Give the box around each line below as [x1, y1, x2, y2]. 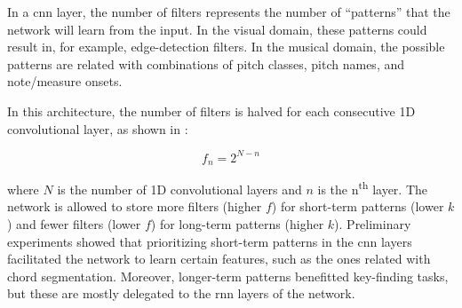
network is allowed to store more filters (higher [7, 197, 262, 216]
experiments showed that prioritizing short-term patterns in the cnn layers [7, 232, 412, 250]
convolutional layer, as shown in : [7, 119, 188, 138]
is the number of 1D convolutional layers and [57, 179, 302, 198]
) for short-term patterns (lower [271, 197, 444, 216]
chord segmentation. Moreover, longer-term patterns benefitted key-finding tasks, [7, 266, 449, 285]
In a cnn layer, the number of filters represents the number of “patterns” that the [7, 3, 450, 20]
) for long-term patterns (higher [150, 214, 324, 233]
